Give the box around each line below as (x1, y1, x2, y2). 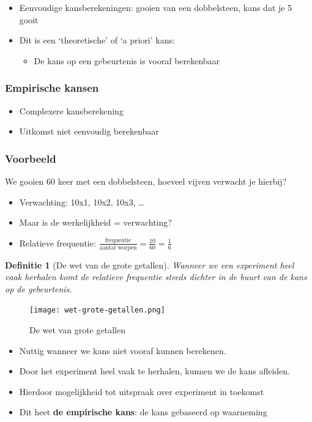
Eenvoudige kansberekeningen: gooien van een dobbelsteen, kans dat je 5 (19, 1, 292, 13)
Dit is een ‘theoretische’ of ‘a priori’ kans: (19, 34, 175, 46)
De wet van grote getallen (29, 324, 125, 336)
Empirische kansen (5, 80, 99, 95)
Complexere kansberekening (19, 104, 124, 117)
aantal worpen (99, 244, 137, 251)
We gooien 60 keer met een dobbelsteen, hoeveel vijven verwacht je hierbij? (5, 175, 287, 187)
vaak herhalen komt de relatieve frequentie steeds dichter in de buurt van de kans (5, 270, 307, 283)
